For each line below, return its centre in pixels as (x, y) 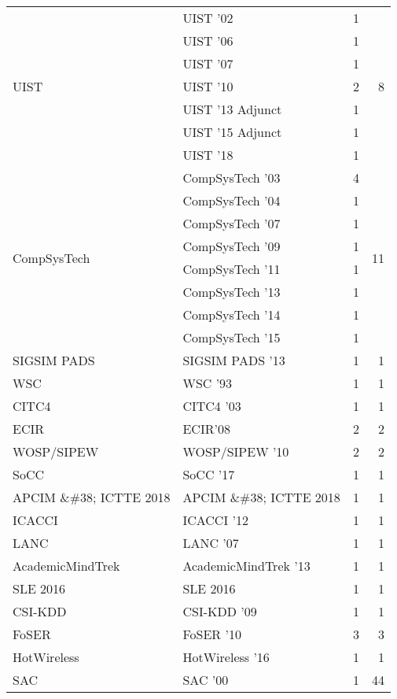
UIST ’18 (208, 155)
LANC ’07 (211, 543)
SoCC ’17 (209, 474)
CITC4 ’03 (212, 406)
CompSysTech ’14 (232, 314)
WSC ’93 (208, 383)
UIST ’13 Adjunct (232, 109)
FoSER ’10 (212, 634)
